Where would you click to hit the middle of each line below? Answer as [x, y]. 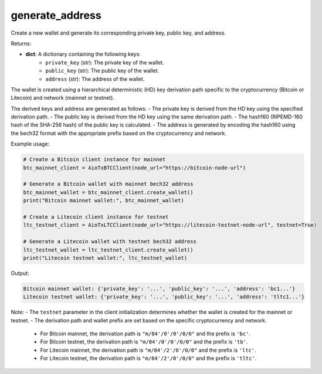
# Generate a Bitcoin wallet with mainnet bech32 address [108, 184]
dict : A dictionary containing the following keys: [83, 54]
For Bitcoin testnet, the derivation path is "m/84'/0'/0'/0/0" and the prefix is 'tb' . [144, 342]
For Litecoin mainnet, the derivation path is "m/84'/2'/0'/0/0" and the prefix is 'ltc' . [148, 350]
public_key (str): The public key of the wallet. [102, 71]
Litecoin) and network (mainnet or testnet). [62, 98]
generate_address [56, 15]
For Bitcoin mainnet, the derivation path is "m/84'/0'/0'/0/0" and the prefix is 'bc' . [145, 334]
